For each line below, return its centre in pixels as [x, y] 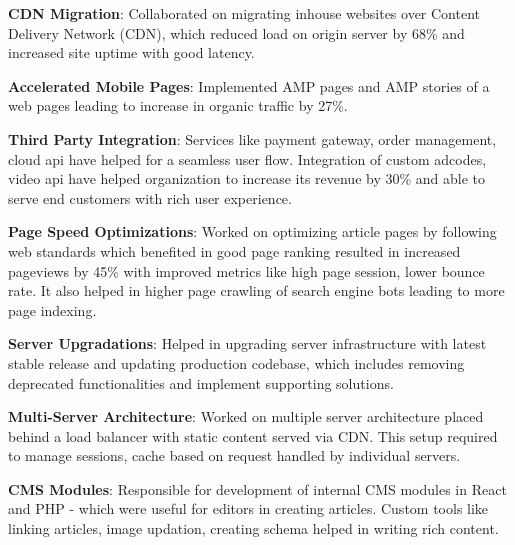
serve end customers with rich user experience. [150, 197]
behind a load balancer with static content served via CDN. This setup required [253, 435]
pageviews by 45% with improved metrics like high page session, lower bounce [246, 270]
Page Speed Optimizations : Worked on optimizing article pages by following [252, 231]
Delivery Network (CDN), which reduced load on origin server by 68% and [236, 32]
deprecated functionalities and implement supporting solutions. [201, 382]
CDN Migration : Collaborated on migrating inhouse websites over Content [244, 13]
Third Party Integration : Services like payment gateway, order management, [252, 138]
